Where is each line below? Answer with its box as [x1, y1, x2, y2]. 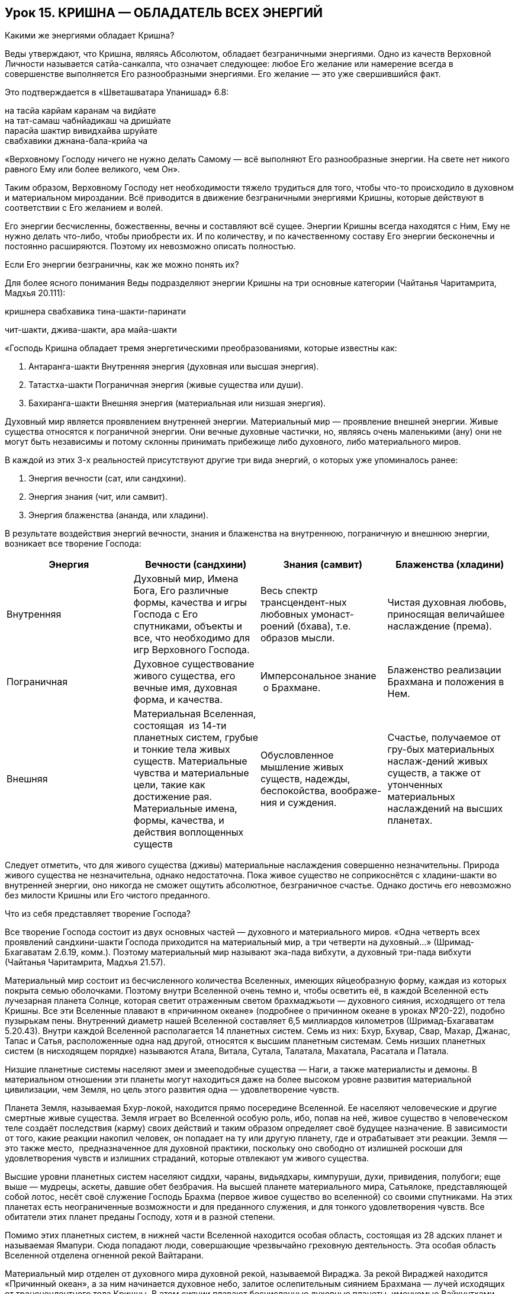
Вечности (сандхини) [145, 558, 247, 571]
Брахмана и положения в [387, 676, 504, 688]
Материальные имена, [133, 802, 237, 815]
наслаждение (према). [387, 620, 492, 632]
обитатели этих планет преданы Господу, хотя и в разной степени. [5, 1212, 275, 1222]
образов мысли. [260, 632, 335, 644]
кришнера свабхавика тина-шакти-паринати [5, 306, 186, 317]
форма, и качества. [133, 693, 223, 706]
